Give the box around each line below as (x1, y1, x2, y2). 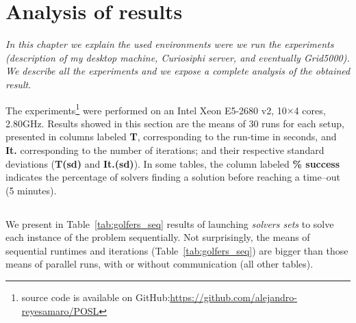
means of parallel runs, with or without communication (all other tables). (5, 257, 314, 271)
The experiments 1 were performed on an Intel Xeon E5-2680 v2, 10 (5, 101, 287, 117)
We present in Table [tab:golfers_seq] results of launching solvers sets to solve (5, 216, 334, 231)
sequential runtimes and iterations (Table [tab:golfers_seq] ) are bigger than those (5, 243, 348, 257)
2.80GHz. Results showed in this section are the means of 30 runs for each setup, (5, 116, 344, 130)
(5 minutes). (5, 183, 57, 197)
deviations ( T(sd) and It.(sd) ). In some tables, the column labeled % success (5, 156, 340, 170)
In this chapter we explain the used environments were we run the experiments (5, 37, 334, 51)
